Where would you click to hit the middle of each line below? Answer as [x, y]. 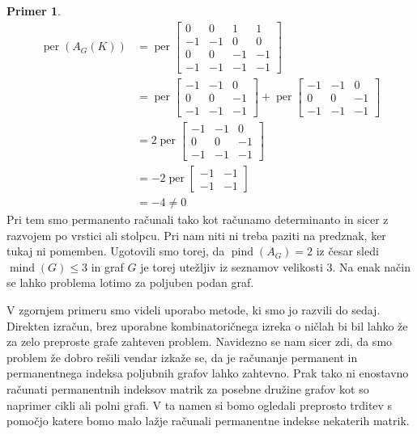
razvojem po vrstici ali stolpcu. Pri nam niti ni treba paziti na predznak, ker [196, 235]
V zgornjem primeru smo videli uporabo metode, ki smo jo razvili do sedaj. [194, 310]
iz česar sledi [347, 251]
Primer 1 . [34, 11]
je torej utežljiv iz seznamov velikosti [232, 266]
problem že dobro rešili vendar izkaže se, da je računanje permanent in [182, 357]
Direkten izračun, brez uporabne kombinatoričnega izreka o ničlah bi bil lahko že [207, 325]
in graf [107, 266]
